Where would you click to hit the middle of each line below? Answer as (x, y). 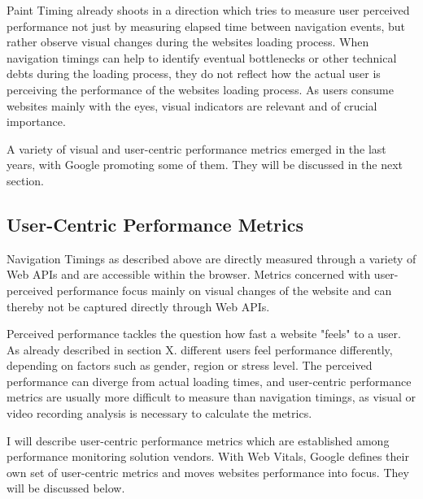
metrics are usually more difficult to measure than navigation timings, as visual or (211, 397)
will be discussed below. (66, 488)
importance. (36, 121)
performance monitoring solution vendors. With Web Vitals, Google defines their (208, 456)
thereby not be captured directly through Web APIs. (138, 306)
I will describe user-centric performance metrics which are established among (198, 440)
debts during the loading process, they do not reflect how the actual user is (194, 74)
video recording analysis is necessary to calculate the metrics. (159, 413)
